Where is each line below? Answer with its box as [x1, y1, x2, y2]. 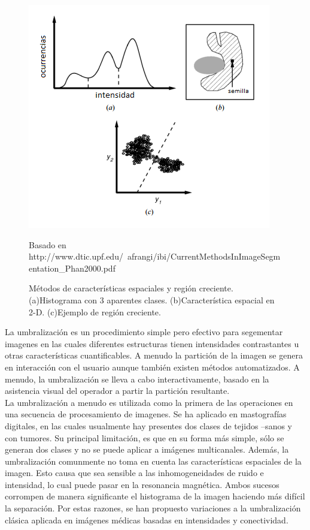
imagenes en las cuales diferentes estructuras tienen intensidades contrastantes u [5, 337, 299, 350]
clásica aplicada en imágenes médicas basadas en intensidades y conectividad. [5, 513, 288, 526]
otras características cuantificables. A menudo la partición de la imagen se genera [5, 349, 303, 362]
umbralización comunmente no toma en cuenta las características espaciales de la [5, 454, 302, 467]
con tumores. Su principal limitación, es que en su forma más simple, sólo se [5, 431, 284, 444]
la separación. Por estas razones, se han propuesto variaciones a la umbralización [5, 502, 301, 514]
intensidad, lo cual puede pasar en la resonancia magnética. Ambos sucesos [5, 478, 279, 490]
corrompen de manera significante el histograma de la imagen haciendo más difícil [5, 490, 305, 502]
